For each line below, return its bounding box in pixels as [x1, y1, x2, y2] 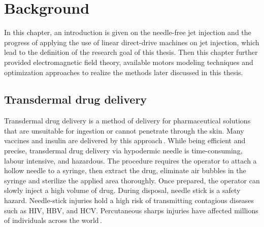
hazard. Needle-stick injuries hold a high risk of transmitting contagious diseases [4, 195, 254, 206]
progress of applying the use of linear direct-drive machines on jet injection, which [4, 37, 259, 47]
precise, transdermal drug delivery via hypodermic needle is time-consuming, [4, 145, 243, 156]
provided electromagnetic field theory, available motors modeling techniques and [4, 56, 253, 67]
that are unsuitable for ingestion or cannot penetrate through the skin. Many [4, 125, 244, 136]
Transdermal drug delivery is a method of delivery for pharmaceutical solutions [4, 115, 251, 126]
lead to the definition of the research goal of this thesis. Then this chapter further [4, 47, 258, 57]
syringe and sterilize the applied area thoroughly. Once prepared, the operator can [4, 175, 260, 185]
